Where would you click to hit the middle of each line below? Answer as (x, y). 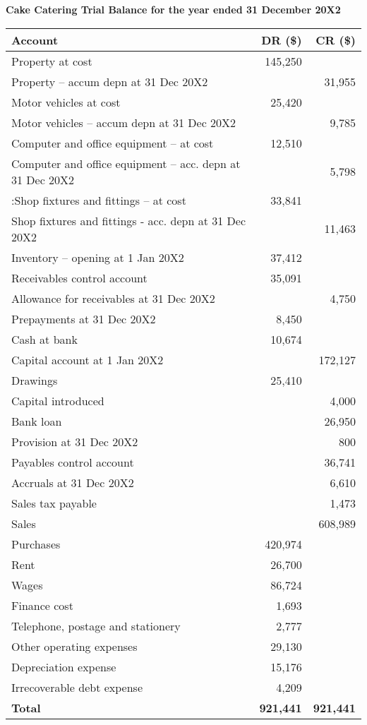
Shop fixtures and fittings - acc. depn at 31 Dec (129, 220)
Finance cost (42, 605)
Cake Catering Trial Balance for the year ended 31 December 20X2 (173, 9)
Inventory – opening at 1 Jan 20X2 (98, 257)
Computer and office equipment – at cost (113, 143)
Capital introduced (58, 400)
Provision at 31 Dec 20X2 (75, 441)
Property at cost (52, 61)
